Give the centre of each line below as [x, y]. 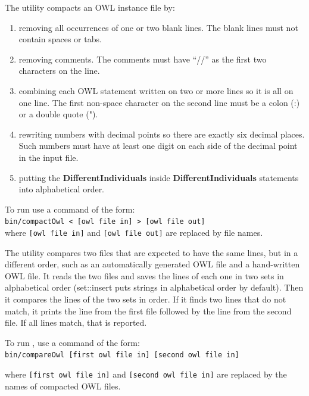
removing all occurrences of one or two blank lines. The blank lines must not [158, 27]
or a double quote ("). [58, 114]
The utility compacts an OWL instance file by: [90, 7]
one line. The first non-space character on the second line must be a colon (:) [159, 102]
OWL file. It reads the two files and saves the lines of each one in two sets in [144, 275]
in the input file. [49, 157]
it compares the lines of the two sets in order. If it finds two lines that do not [146, 299]
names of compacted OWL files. [63, 386]
